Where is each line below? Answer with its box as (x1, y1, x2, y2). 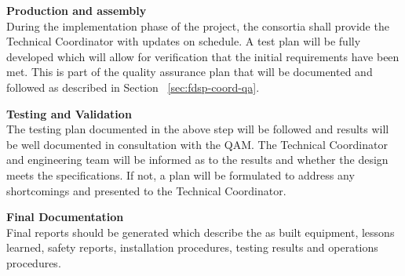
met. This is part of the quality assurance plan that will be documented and (6, 64, 373, 80)
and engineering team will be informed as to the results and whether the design (6, 151, 389, 168)
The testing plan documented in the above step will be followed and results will (6, 121, 389, 137)
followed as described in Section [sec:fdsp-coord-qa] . (6, 78, 260, 95)
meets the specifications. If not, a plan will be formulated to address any (6, 166, 355, 183)
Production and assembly (6, 2, 147, 18)
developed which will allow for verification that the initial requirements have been (6, 48, 400, 64)
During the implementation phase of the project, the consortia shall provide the (6, 17, 389, 34)
